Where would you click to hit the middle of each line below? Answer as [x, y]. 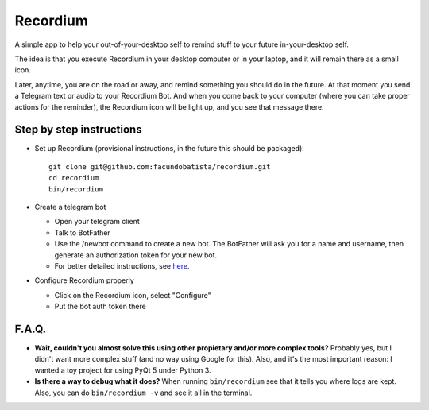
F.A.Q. [31, 329]
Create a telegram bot [70, 207]
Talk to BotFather [82, 232]
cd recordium [74, 178]
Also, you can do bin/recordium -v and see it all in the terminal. [143, 393]
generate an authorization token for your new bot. [136, 255]
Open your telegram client [97, 222]
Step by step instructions [78, 130]
